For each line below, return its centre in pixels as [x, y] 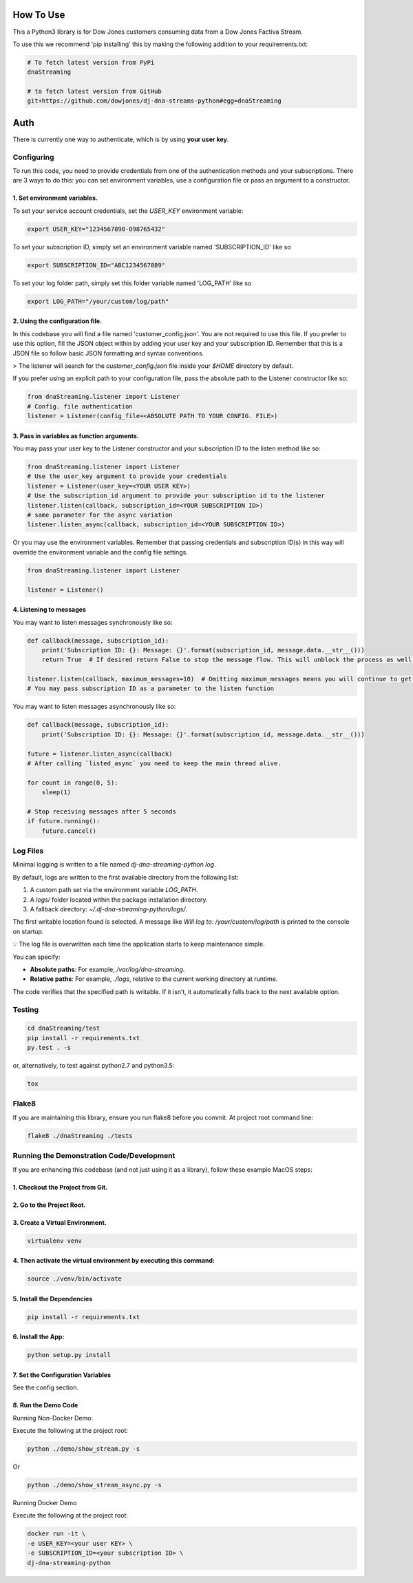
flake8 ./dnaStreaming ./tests [80, 1136]
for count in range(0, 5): [73, 783]
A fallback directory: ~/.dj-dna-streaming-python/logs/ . [109, 909]
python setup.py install [69, 1355]
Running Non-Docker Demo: [53, 1418]
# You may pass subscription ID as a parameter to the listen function [151, 689]
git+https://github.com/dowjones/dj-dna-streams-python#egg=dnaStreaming [154, 101]
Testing [26, 1009]
